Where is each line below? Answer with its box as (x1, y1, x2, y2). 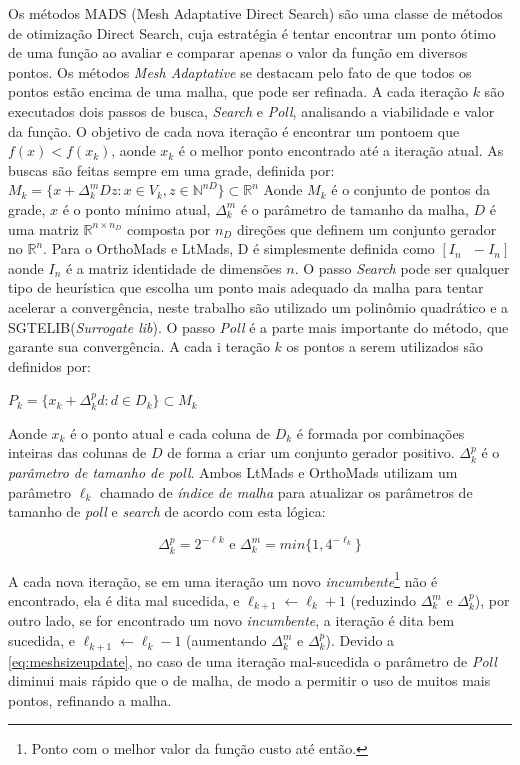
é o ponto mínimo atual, (62, 198, 211, 219)
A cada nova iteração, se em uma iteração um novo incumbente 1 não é (8, 567, 438, 591)
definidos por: (8, 355, 91, 376)
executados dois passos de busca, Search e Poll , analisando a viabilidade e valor (8, 100, 495, 121)
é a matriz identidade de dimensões (65, 257, 282, 278)
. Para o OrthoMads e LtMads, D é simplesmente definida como (43, 238, 435, 259)
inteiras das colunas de (8, 442, 147, 463)
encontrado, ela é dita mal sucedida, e (8, 590, 240, 611)
